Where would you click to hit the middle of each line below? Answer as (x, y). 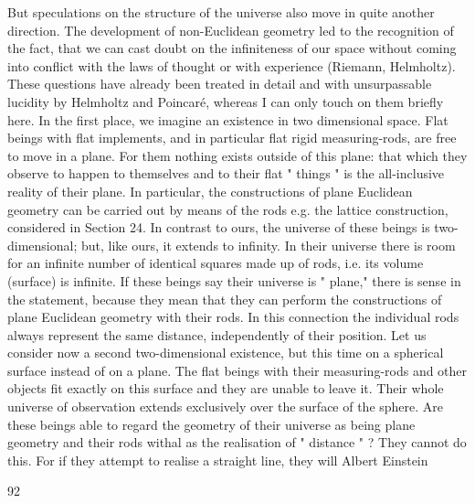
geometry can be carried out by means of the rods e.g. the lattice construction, (228, 209)
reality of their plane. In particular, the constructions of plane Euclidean (210, 191)
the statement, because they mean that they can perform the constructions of (225, 299)
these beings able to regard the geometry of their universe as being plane (211, 424)
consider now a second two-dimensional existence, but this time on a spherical (226, 353)
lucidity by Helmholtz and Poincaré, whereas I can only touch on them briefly (226, 101)
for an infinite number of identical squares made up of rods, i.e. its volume (216, 263)
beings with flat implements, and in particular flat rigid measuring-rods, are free (232, 138)
